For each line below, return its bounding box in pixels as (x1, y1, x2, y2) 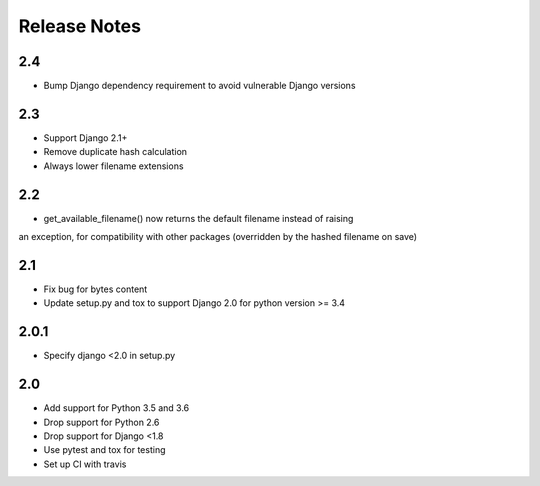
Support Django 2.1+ (43, 131, 128, 144)
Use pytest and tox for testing (43, 444, 166, 456)
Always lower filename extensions (43, 160, 184, 172)
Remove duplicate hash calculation (43, 146, 188, 158)
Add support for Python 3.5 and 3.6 (43, 402, 190, 414)
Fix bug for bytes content (43, 283, 148, 295)
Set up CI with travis (43, 458, 127, 470)
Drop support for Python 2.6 (43, 416, 160, 428)
